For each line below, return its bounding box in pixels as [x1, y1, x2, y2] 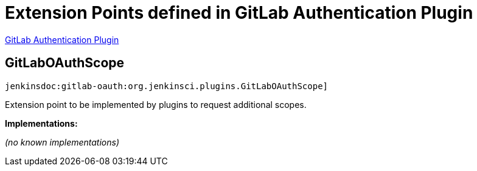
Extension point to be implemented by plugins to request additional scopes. [5, 99, 307, 110]
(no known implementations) [5, 136, 120, 147]
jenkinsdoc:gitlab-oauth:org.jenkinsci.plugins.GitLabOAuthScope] [5, 81, 329, 91]
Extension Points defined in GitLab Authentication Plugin [5, 2, 473, 23]
